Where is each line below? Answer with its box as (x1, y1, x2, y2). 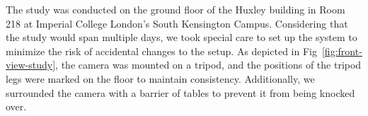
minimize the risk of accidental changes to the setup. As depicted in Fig (6, 43, 317, 58)
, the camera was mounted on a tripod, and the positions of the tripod (55, 57, 362, 72)
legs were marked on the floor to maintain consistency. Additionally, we (6, 71, 315, 86)
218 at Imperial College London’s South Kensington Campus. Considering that (6, 16, 348, 30)
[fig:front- (321, 43, 362, 58)
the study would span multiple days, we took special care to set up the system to (6, 30, 357, 45)
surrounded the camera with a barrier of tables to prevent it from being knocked (6, 85, 355, 100)
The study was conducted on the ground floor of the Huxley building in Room (6, 2, 345, 16)
